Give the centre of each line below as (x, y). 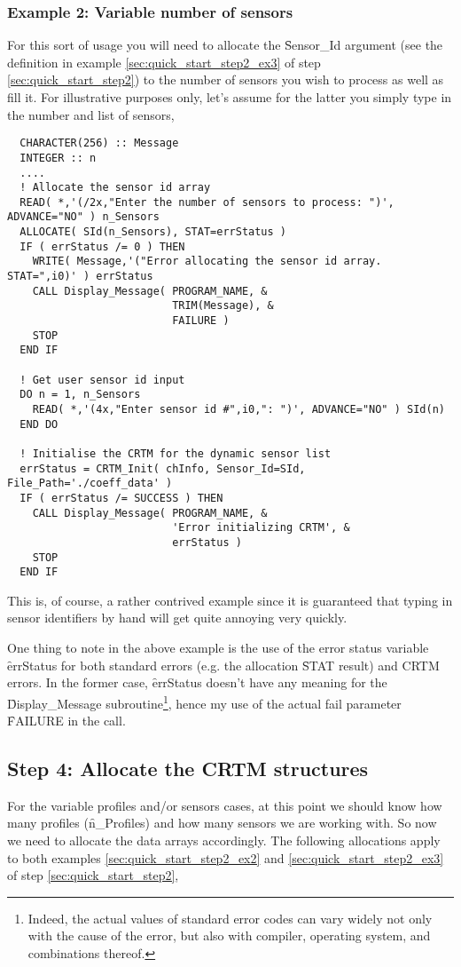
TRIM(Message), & (223, 306)
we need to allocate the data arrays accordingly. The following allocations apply (224, 840)
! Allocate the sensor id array (115, 188)
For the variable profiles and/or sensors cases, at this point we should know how (225, 805)
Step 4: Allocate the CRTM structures (188, 769)
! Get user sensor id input (102, 380)
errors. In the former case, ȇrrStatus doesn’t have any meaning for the (197, 682)
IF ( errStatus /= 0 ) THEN (102, 246)
